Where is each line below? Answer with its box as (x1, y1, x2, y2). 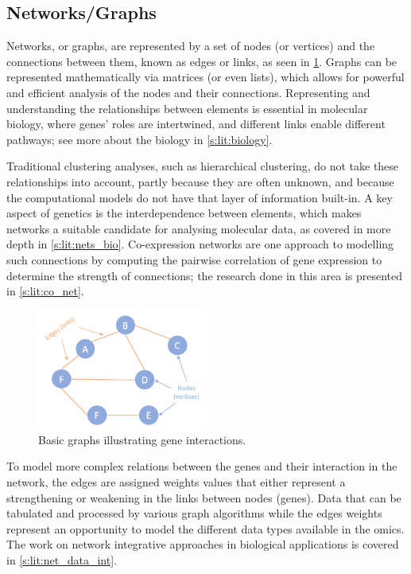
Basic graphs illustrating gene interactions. (38, 431, 246, 447)
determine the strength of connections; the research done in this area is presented (6, 267, 403, 283)
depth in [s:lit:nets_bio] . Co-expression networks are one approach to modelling (6, 236, 394, 252)
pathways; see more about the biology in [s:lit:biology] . (6, 131, 273, 147)
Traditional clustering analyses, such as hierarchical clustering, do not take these (6, 158, 399, 174)
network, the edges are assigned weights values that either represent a (6, 474, 346, 490)
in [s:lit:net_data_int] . (6, 552, 117, 568)
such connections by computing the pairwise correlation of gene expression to (6, 251, 382, 267)
